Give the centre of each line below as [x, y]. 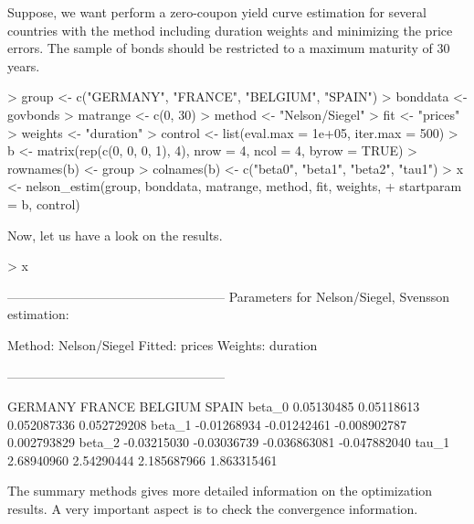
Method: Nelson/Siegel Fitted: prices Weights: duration [163, 344]
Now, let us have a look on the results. [115, 235]
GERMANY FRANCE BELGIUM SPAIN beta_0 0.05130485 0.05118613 [214, 406]
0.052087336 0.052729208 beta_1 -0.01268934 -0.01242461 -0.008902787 [207, 424]
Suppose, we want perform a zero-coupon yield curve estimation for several [217, 12]
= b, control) [44, 203]
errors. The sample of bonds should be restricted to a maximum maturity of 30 [229, 48]
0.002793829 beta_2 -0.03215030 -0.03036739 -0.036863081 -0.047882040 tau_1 [229, 442]
